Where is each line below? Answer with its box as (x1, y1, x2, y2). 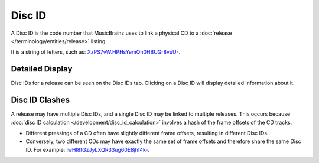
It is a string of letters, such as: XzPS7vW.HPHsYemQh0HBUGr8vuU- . (11, 48, 181, 56)
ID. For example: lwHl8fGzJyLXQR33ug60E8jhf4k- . (25, 146, 150, 153)
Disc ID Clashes (11, 95, 70, 105)
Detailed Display (11, 64, 73, 74)
